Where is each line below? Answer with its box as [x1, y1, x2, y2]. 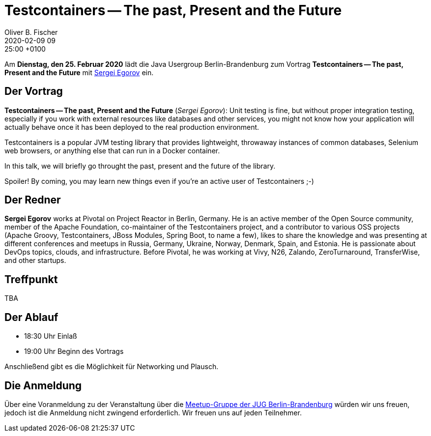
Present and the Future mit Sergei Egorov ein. [4, 68, 154, 77]
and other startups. [4, 256, 66, 265]
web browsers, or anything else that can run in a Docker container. [4, 146, 220, 155]
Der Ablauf [4, 311, 58, 323]
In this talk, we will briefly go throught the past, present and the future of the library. [4, 161, 276, 170]
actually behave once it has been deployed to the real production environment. [4, 122, 259, 131]
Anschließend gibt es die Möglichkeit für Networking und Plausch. [4, 362, 219, 371]
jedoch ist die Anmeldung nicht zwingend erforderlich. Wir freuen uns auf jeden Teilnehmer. [4, 408, 302, 417]
